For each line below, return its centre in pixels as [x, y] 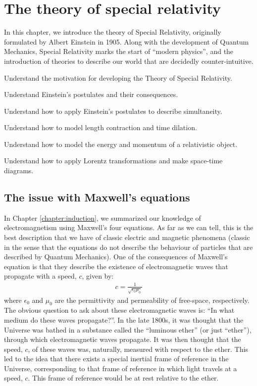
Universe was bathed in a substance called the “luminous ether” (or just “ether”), [128, 329]
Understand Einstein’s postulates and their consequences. [91, 94]
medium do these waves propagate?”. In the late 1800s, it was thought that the [124, 319]
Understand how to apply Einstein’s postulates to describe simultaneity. [113, 111]
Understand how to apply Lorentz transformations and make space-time [113, 161]
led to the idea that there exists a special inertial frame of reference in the [116, 359]
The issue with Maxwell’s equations [97, 197]
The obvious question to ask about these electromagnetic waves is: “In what [119, 310]
